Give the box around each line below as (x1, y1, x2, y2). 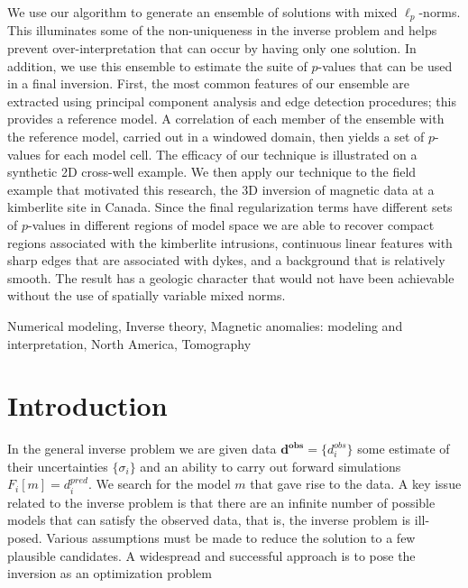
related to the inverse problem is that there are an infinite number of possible (7, 492, 436, 511)
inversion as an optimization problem (7, 564, 212, 583)
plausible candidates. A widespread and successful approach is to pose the (7, 546, 416, 565)
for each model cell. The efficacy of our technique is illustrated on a (44, 144, 418, 163)
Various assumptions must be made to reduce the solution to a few (46, 528, 416, 547)
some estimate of (357, 439, 450, 458)
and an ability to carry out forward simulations (140, 456, 401, 475)
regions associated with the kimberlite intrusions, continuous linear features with (7, 233, 453, 252)
